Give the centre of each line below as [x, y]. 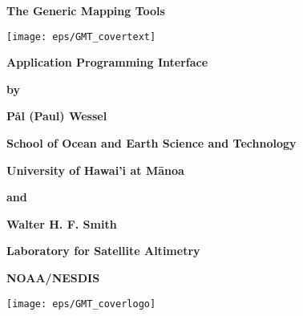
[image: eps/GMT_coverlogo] [81, 304]
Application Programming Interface [107, 62]
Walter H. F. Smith [62, 223]
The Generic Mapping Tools [86, 10]
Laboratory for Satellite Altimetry [103, 251]
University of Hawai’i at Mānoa [95, 170]
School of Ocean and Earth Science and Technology [151, 143]
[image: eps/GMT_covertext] [81, 36]
